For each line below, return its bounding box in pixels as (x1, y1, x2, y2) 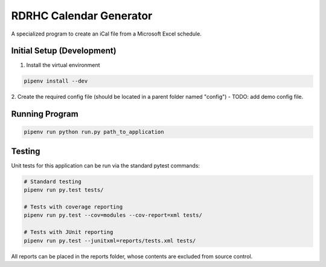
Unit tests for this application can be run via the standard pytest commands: (11, 162, 200, 169)
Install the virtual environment (26, 61, 100, 69)
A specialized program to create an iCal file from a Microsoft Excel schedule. (11, 30, 202, 37)
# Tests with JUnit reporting (24, 229, 113, 236)
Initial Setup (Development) (11, 46, 117, 56)
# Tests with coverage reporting (24, 204, 123, 210)
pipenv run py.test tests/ (24, 187, 104, 193)
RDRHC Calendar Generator (11, 9, 153, 22)
